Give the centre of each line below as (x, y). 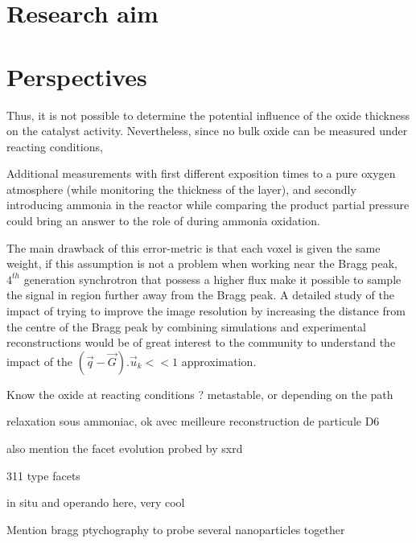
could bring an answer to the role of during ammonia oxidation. (163, 221)
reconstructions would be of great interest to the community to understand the (201, 342)
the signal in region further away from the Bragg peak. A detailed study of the (201, 295)
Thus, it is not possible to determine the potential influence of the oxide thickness (208, 115)
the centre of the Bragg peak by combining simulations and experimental (186, 326)
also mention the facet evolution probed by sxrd (125, 448)
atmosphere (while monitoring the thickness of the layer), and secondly (181, 189)
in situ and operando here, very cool (96, 502)
